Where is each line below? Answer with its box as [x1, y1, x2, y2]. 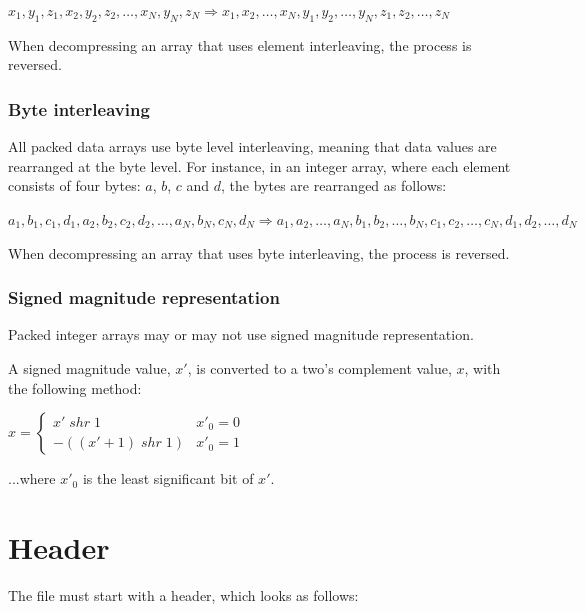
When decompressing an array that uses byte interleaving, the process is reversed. [8, 242, 510, 263]
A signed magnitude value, [8, 357, 171, 378]
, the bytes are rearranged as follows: [221, 175, 447, 196]
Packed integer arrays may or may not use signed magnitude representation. [8, 324, 474, 345]
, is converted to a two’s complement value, [187, 357, 452, 378]
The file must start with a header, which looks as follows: [8, 584, 359, 605]
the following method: [8, 377, 142, 398]
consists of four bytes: [8, 175, 141, 196]
